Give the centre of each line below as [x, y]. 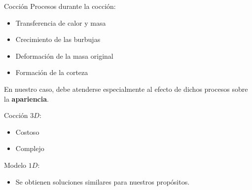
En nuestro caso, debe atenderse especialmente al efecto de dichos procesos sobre [126, 89]
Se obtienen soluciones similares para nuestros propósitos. [103, 181]
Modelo [15, 165]
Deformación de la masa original [64, 56]
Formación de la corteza [52, 72]
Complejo [30, 148]
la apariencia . [26, 98]
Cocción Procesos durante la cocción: [60, 6]
